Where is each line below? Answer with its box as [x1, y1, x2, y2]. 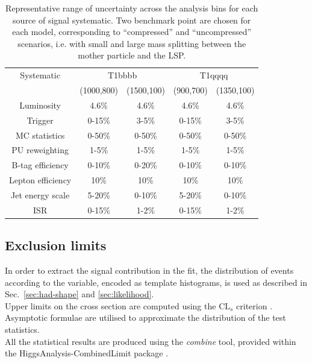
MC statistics [15, 128, 65, 141]
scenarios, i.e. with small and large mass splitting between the [17, 37, 246, 49]
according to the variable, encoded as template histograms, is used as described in [5, 276, 307, 288]
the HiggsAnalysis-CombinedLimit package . [5, 347, 169, 359]
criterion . [236, 299, 273, 312]
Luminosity [19, 98, 61, 111]
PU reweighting [11, 144, 69, 156]
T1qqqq [199, 69, 228, 81]
